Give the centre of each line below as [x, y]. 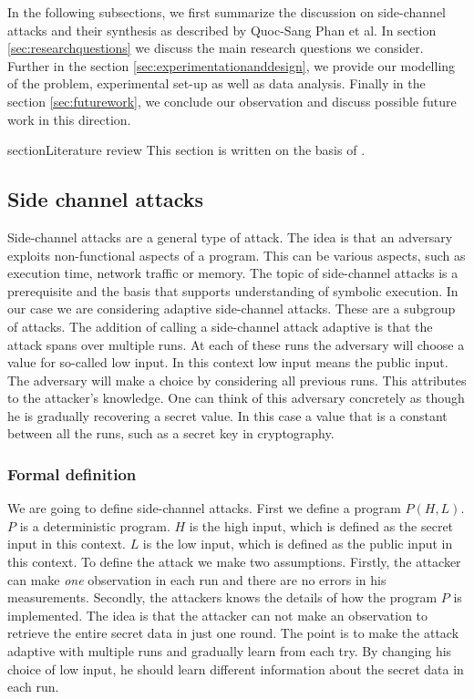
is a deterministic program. [95, 525]
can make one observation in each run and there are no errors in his [197, 579]
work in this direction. [69, 119]
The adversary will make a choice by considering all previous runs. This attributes [237, 380]
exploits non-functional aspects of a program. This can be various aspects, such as [237, 255]
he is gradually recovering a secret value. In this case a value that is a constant [227, 415]
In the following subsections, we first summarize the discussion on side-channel [227, 12]
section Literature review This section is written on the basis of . [186, 150]
